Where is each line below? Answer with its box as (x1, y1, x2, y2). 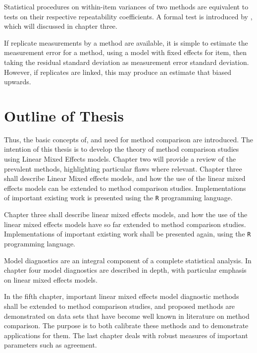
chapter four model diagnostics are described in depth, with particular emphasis (4, 265, 247, 275)
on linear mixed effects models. (4, 274, 98, 285)
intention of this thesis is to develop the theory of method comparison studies (4, 144, 239, 154)
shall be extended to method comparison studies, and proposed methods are (4, 300, 235, 311)
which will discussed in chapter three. (4, 21, 117, 31)
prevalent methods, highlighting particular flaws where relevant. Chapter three (4, 163, 242, 174)
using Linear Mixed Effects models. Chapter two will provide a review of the (4, 154, 236, 164)
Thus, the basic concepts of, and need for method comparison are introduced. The (4, 134, 253, 144)
